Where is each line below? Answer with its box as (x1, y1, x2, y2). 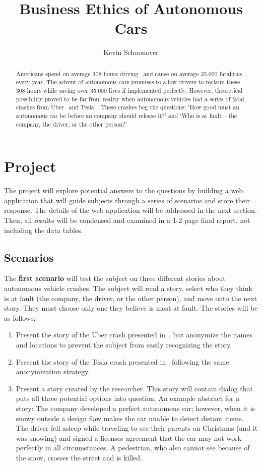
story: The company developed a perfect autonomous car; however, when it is (16, 402, 255, 413)
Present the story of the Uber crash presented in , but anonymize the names (16, 329, 252, 340)
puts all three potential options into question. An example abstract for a (16, 393, 240, 403)
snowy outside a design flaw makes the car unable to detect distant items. (16, 413, 244, 423)
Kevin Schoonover (103, 47, 159, 57)
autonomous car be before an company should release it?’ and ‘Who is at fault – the (16, 111, 237, 120)
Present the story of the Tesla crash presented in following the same (16, 356, 229, 367)
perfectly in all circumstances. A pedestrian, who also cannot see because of (16, 442, 250, 453)
